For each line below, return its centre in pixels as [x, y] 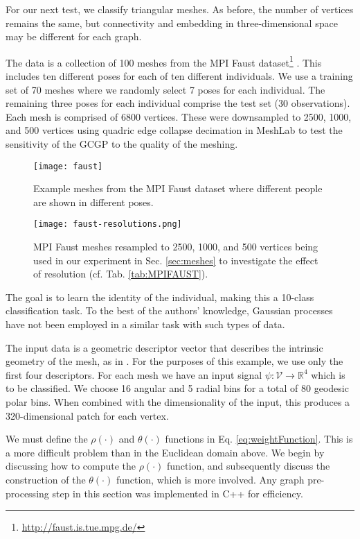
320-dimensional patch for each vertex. [87, 415]
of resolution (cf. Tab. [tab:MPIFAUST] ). [121, 274]
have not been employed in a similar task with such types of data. [145, 324]
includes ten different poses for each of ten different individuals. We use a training [179, 76]
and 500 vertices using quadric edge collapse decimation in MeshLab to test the [174, 130]
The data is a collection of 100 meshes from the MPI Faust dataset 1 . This [164, 61]
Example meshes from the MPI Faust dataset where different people [178, 188]
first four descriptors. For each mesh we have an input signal [134, 374]
